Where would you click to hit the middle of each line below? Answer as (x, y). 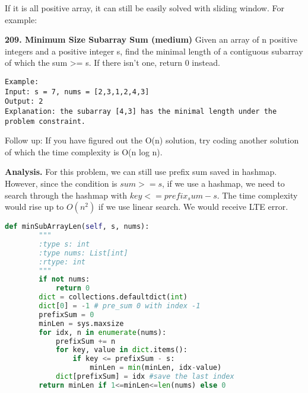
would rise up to (34, 207)
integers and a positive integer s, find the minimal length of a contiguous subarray (154, 51)
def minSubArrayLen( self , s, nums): (77, 227)
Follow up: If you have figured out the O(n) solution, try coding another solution (152, 140)
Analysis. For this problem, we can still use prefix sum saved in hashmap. (141, 172)
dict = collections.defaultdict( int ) (113, 297)
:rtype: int (62, 262)
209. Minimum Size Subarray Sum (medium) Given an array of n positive (151, 39)
